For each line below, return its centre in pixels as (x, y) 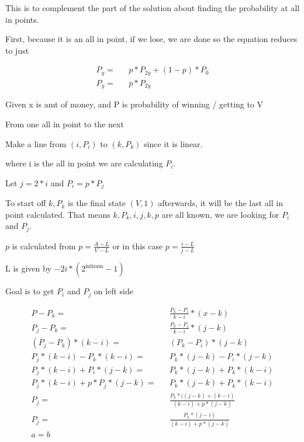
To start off (26, 203)
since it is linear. (173, 143)
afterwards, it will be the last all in (220, 203)
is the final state (97, 203)
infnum (94, 266)
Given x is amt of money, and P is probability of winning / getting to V (134, 104)
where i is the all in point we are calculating (84, 163)
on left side (113, 291)
